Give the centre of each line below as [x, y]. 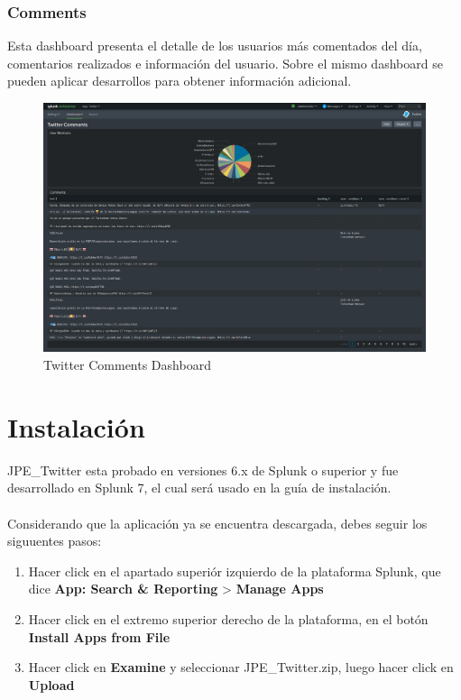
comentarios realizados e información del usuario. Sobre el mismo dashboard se [225, 63]
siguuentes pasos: [55, 541]
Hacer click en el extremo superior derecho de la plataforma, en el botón [228, 618]
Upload [51, 684]
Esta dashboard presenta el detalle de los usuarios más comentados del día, [215, 46]
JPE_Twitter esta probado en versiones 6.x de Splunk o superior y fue [203, 470]
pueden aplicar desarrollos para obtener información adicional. [180, 81]
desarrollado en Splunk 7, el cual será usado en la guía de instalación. [199, 488]
